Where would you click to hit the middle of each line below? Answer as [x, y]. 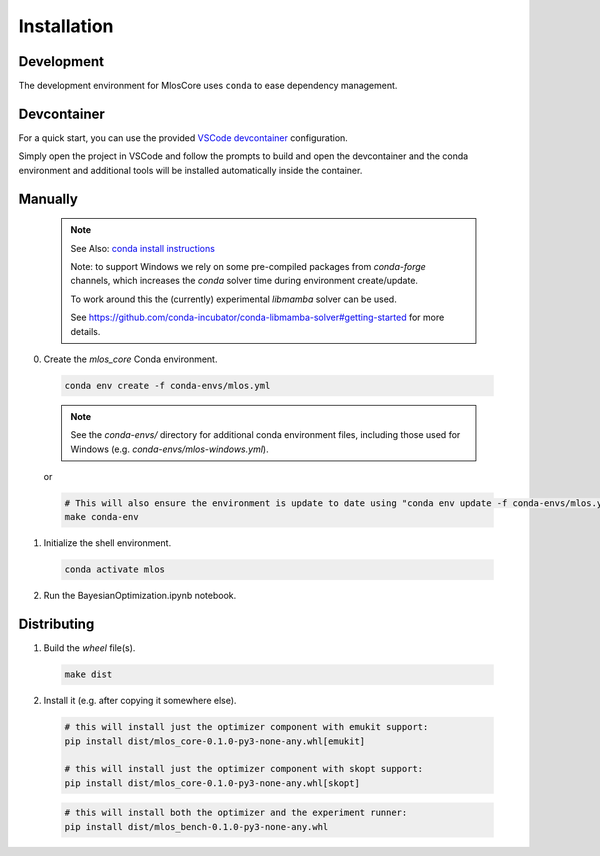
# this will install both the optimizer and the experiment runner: [236, 813]
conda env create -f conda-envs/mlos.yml [167, 385]
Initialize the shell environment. [107, 543]
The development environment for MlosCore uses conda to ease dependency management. [208, 86]
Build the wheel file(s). [89, 648]
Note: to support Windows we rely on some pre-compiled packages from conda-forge [248, 266]
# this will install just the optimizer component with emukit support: [246, 727]
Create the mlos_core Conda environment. [130, 359]
